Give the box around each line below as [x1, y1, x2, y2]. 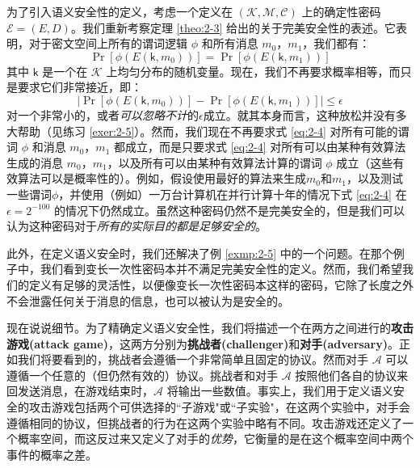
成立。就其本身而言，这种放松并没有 [203, 106, 396, 123]
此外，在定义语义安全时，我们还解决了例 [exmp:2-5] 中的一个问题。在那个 [6, 244, 393, 261]
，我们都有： [302, 35, 371, 52]
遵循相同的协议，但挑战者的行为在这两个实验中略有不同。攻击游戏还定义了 [6, 414, 402, 431]
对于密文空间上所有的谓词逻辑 [28, 35, 187, 52]
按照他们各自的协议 [295, 366, 397, 383]
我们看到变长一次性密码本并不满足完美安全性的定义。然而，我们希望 [40, 260, 402, 277]
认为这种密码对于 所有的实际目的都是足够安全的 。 [6, 217, 267, 234]
